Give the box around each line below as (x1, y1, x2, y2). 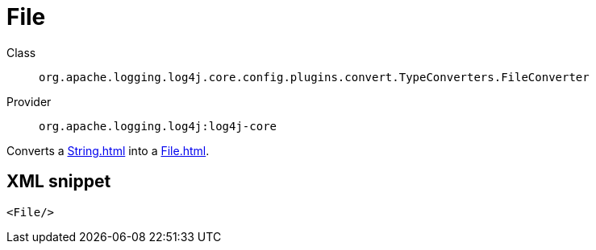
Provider (6, 94, 52, 109)
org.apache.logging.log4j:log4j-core (39, 119, 277, 133)
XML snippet (6, 171, 111, 192)
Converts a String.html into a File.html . (6, 143, 210, 158)
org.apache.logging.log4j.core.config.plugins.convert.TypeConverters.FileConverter (39, 70, 590, 84)
